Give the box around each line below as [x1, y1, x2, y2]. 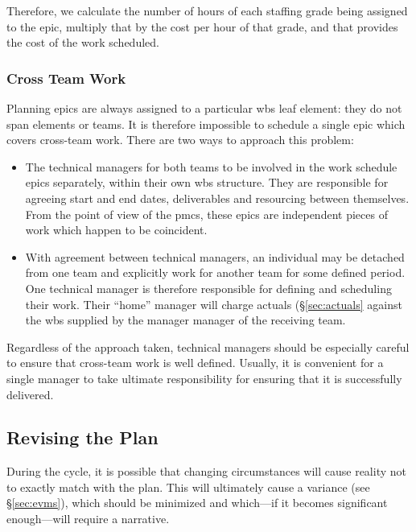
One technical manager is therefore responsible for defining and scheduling [25, 279, 392, 296]
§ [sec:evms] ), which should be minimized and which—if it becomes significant [6, 494, 388, 511]
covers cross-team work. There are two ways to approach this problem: [6, 131, 354, 148]
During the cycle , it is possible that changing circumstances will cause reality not [6, 463, 406, 480]
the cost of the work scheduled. [6, 34, 159, 51]
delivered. [6, 386, 54, 402]
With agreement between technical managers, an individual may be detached [25, 248, 405, 265]
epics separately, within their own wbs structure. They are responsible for [25, 174, 389, 191]
